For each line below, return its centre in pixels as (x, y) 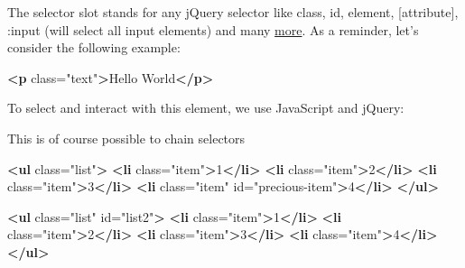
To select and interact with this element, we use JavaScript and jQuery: (206, 108)
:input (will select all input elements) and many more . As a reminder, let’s (213, 29)
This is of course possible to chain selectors (126, 138)
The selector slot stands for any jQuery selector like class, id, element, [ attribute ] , (233, 12)
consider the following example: (94, 47)
